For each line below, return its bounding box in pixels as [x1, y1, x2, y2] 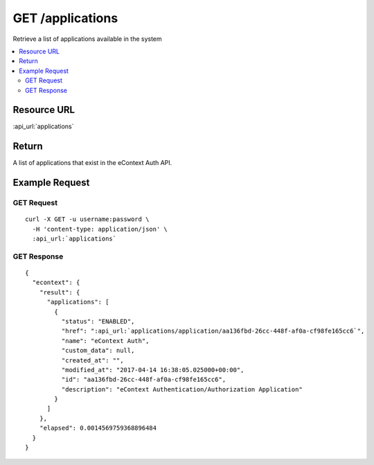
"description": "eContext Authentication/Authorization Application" [61, 385, 303, 393]
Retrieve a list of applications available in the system [12, 35, 162, 43]
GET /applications [12, 10, 118, 26]
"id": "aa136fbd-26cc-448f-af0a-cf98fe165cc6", [61, 376, 226, 384]
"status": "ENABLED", [61, 317, 135, 325]
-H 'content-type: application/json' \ [32, 225, 168, 233]
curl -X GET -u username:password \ [25, 216, 150, 223]
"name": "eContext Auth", [61, 337, 150, 344]
